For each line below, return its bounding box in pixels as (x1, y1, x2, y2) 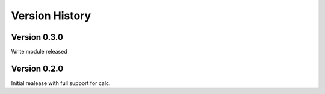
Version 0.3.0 (11, 32, 63, 42)
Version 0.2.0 (11, 63, 64, 74)
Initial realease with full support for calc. (11, 79, 111, 87)
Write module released (11, 48, 67, 55)
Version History (11, 9, 91, 22)
